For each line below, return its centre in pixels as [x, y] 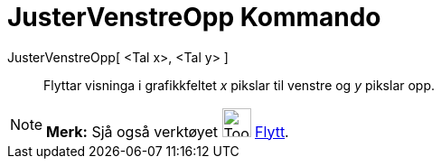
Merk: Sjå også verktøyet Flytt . [168, 131]
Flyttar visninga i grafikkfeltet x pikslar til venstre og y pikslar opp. [239, 85]
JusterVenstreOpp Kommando [194, 17]
